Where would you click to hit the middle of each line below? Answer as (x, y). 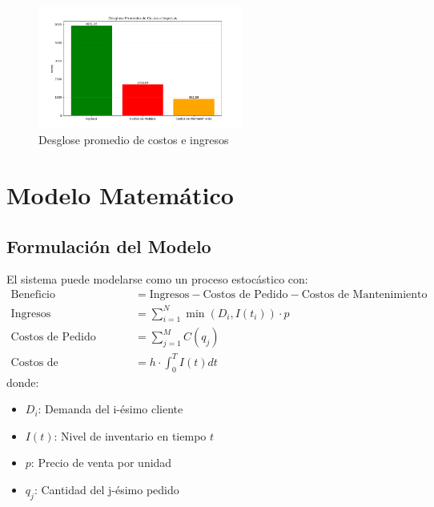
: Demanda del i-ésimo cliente (111, 409)
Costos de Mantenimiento (364, 295)
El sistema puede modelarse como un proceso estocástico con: (157, 279)
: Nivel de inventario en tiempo (130, 435)
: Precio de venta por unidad (101, 463)
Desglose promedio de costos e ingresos (134, 140)
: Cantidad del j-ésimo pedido (106, 490)
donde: (23, 382)
